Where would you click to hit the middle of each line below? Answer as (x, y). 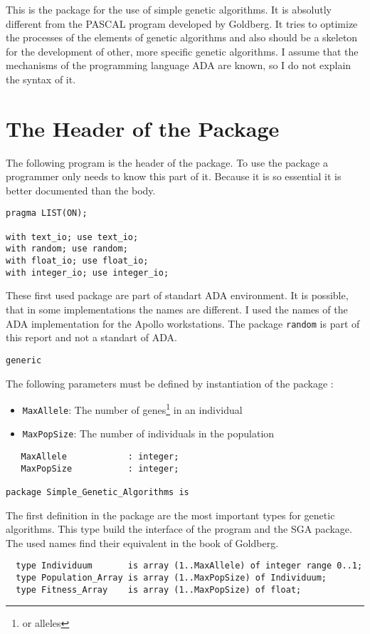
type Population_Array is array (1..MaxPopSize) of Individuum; (171, 578)
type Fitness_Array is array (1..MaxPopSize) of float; (159, 589)
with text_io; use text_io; (72, 237)
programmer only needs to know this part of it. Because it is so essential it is (174, 176)
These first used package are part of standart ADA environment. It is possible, (177, 295)
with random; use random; (67, 249)
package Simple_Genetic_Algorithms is (97, 493)
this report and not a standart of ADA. (91, 337)
